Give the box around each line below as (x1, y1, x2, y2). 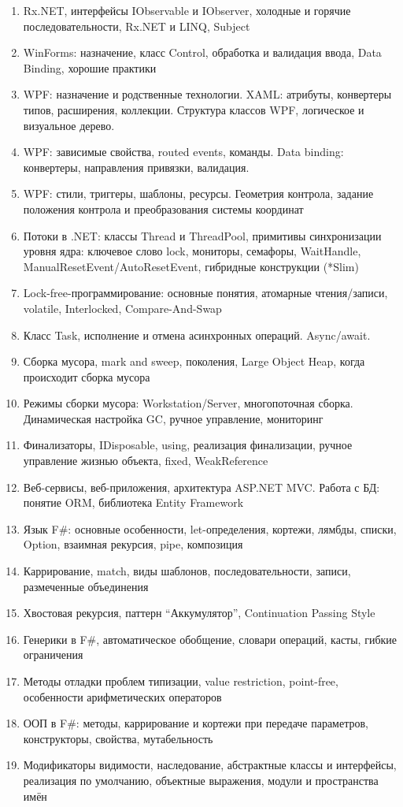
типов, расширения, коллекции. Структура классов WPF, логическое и (23, 101, 364, 117)
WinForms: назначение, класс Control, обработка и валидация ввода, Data (23, 44, 382, 61)
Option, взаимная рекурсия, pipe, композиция (23, 536, 243, 552)
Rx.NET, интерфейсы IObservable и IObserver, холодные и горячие (23, 2, 351, 18)
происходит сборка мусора (23, 368, 150, 385)
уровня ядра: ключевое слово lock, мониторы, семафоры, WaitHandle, (23, 243, 361, 259)
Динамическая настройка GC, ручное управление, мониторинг (23, 410, 324, 426)
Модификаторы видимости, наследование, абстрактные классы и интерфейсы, (23, 757, 397, 773)
